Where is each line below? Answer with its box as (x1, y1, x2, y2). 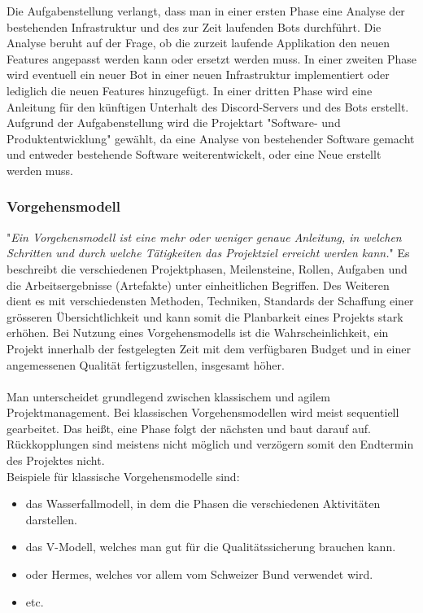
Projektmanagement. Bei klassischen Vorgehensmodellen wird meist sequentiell (7, 404, 399, 421)
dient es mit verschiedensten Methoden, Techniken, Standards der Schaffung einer (7, 292, 414, 309)
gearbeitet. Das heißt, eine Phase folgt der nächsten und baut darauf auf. (7, 419, 371, 436)
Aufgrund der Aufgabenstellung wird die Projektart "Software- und (7, 114, 341, 131)
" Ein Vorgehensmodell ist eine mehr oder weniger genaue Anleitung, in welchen (7, 228, 402, 245)
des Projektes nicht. (7, 452, 105, 469)
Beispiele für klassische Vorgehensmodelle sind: (7, 467, 240, 484)
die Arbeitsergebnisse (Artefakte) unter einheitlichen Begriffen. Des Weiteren (7, 276, 390, 293)
